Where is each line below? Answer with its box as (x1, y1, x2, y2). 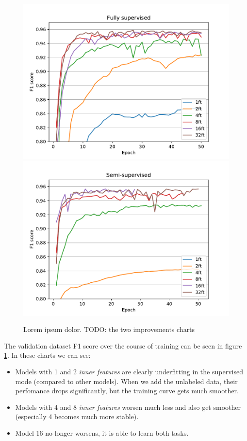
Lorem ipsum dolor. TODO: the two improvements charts (23, 324, 195, 334)
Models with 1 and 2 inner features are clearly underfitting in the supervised (15, 366, 243, 376)
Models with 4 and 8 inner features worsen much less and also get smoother (15, 402, 241, 412)
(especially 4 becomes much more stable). (15, 411, 139, 422)
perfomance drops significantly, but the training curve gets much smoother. (15, 386, 239, 396)
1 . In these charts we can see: (4, 350, 91, 360)
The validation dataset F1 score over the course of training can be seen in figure (4, 340, 242, 350)
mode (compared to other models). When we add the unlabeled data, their (15, 376, 238, 386)
